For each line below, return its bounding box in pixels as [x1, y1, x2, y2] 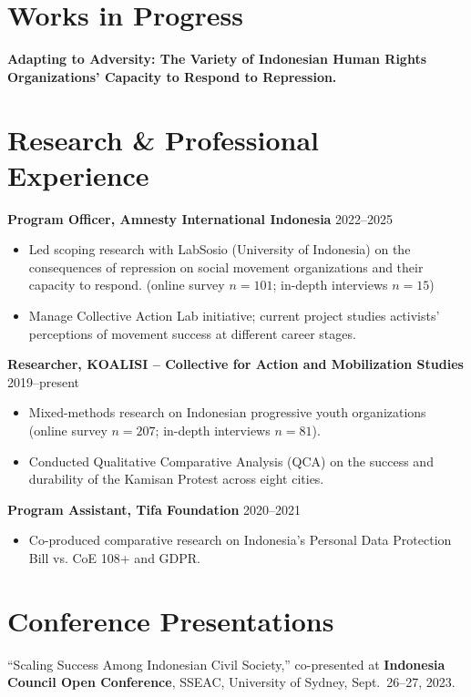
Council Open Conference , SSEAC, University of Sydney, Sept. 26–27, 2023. [7, 672, 456, 692]
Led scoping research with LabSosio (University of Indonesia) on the [28, 240, 411, 259]
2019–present [7, 372, 80, 391]
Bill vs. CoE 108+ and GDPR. [28, 548, 201, 567]
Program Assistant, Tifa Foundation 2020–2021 [7, 499, 302, 518]
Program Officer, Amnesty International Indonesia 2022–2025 [7, 209, 394, 228]
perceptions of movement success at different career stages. [28, 323, 356, 343]
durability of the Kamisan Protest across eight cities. [28, 469, 324, 488]
